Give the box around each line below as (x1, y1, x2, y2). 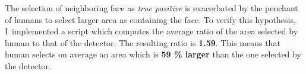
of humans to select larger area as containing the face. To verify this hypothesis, (5, 13, 296, 25)
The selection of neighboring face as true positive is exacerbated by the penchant (5, 2, 298, 14)
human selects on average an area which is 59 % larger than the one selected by (5, 48, 301, 60)
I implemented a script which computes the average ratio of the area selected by (5, 25, 298, 37)
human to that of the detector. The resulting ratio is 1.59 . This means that (5, 36, 280, 49)
